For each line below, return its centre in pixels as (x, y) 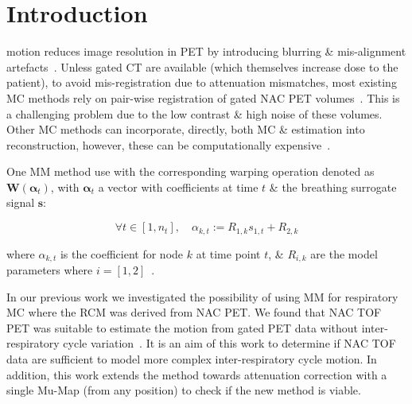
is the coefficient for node (122, 253)
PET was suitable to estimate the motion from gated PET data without (183, 327)
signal (21, 202)
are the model (344, 253)
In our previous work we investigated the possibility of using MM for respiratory (202, 296)
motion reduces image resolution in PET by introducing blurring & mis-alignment (206, 51)
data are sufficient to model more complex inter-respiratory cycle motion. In (192, 358)
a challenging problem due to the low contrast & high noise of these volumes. (194, 113)
